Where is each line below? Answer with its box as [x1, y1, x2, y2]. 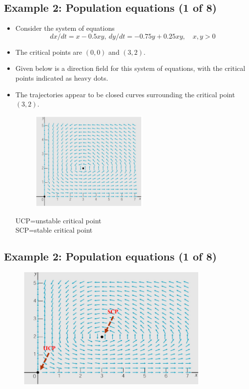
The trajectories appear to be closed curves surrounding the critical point [15, 89, 235, 99]
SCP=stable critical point [15, 225, 93, 235]
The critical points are [15, 46, 83, 57]
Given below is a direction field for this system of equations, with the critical [15, 63, 246, 73]
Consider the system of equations [15, 23, 115, 33]
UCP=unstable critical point [15, 215, 102, 225]
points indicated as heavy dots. [15, 72, 108, 83]
